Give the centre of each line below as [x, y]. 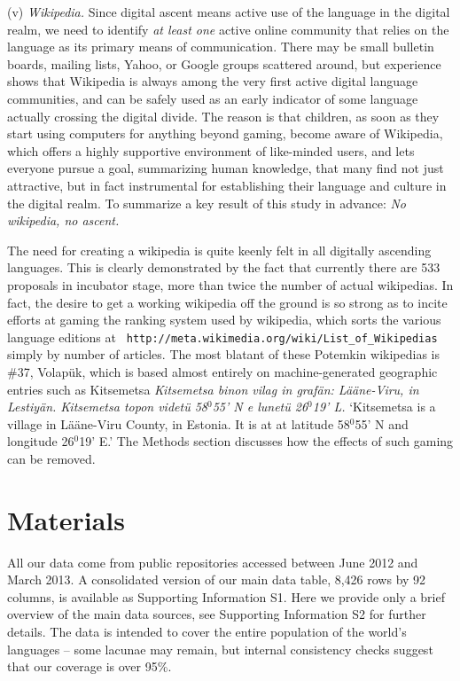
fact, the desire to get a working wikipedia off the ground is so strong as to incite [227, 302]
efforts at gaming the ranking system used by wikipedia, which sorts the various [224, 320]
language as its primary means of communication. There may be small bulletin [221, 47]
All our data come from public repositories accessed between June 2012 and [213, 562]
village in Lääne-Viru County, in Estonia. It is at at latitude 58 [179, 423]
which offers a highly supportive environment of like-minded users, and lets [211, 150]
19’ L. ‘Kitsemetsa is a [374, 407]
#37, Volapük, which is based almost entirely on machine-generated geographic [222, 371]
